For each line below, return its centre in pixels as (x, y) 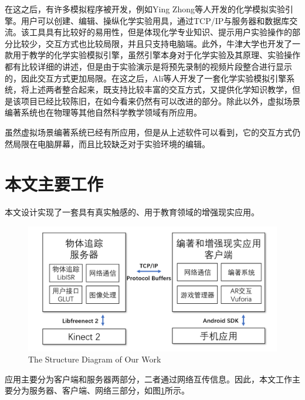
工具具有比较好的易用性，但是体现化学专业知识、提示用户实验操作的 (160, 32)
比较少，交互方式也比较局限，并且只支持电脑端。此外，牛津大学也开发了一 (156, 43)
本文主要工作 (54, 184)
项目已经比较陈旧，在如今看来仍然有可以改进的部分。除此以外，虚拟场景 (160, 101)
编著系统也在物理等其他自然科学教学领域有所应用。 (103, 112)
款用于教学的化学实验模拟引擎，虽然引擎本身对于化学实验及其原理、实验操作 (152, 55)
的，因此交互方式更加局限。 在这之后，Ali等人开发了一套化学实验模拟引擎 (146, 78)
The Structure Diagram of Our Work (95, 359)
